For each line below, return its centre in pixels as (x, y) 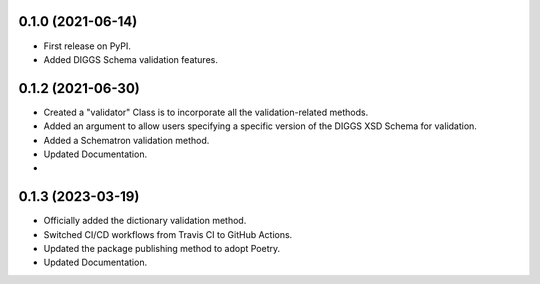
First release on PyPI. (87, 46)
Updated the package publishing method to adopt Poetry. (162, 249)
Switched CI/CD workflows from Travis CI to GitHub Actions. (168, 234)
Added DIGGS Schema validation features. (131, 59)
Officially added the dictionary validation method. (145, 221)
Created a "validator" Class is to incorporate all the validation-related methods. (206, 112)
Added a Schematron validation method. (126, 140)
